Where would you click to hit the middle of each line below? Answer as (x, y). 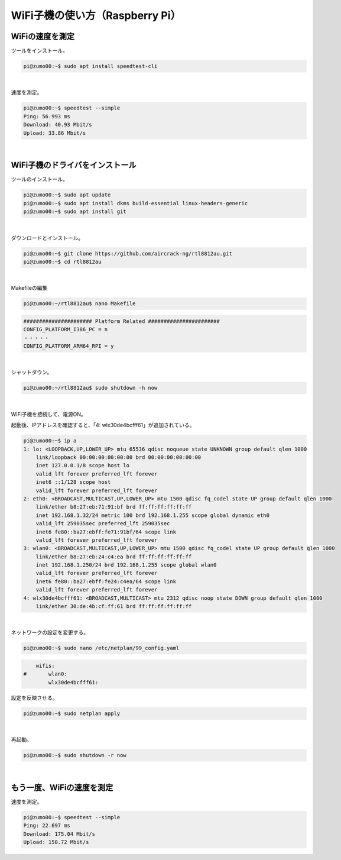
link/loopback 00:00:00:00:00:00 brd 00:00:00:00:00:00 (118, 457)
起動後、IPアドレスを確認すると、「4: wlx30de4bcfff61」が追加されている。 (103, 425)
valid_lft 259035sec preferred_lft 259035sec (103, 524)
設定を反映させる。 (34, 697)
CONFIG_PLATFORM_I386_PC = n (66, 329)
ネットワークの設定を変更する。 (50, 632)
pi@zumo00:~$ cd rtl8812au (62, 261)
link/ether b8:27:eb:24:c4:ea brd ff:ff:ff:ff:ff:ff (114, 557)
